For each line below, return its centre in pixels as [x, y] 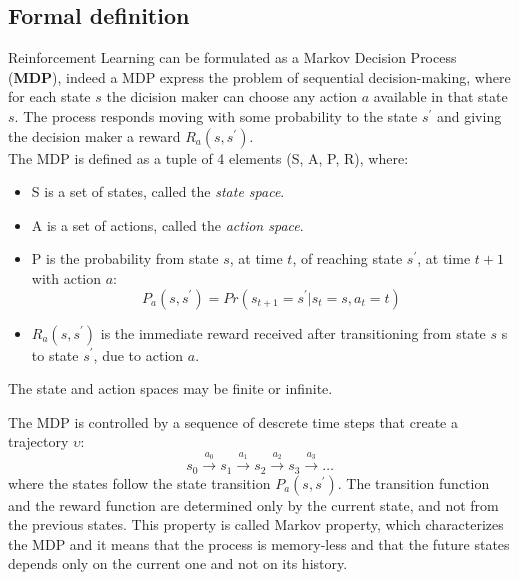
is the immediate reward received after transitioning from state [293, 332]
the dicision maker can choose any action [232, 96]
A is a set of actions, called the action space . [167, 224]
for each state [49, 96]
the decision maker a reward [94, 135]
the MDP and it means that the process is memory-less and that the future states [259, 543]
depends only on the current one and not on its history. [178, 563]
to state [55, 354]
